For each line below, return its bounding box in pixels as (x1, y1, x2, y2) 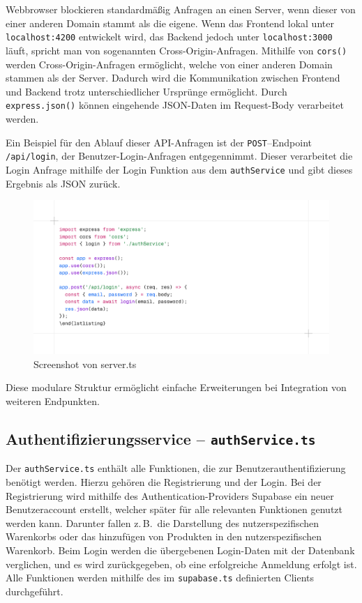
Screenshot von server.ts (33, 356, 137, 371)
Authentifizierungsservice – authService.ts (6, 427, 316, 449)
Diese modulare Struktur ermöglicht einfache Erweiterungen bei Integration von (6, 380, 347, 395)
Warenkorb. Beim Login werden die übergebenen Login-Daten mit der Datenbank (6, 542, 355, 557)
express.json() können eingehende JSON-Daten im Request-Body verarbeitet (6, 98, 344, 112)
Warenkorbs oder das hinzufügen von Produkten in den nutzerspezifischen (6, 529, 322, 544)
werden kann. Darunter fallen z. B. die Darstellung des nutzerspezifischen (6, 515, 319, 530)
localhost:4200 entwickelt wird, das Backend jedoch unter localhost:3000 (6, 29, 333, 44)
